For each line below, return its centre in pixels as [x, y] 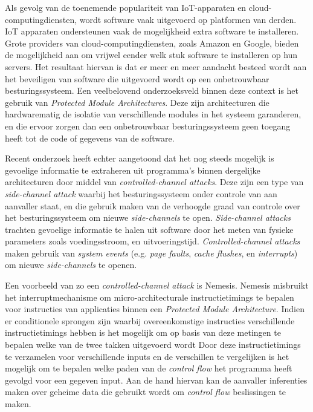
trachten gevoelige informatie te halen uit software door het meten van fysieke [149, 229]
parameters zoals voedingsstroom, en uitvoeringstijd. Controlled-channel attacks [153, 241]
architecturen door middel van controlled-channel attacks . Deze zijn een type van [154, 182]
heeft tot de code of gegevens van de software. [90, 138]
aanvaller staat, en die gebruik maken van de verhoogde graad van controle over [153, 205]
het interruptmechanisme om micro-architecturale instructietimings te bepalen [150, 297]
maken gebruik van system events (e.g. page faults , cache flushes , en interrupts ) [151, 253]
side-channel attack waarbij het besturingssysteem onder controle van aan [141, 193]
